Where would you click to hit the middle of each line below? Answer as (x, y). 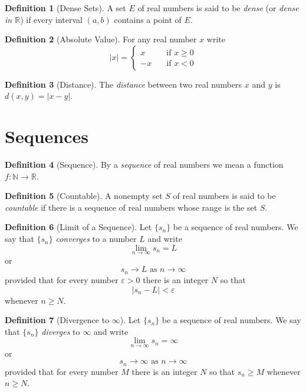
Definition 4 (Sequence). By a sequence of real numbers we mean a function (144, 165)
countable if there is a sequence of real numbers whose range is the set (131, 207)
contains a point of (148, 19)
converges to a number (96, 239)
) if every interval (51, 19)
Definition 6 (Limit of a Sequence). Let (78, 227)
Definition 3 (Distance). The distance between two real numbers (124, 84)
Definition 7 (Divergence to (57, 320)
